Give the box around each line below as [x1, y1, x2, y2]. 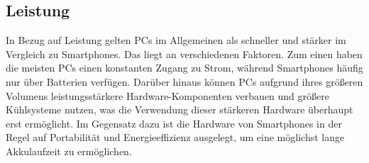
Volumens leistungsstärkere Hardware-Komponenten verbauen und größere [6, 88, 329, 103]
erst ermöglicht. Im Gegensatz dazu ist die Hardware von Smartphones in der [6, 116, 342, 130]
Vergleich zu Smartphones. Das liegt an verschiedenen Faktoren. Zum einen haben [6, 46, 363, 61]
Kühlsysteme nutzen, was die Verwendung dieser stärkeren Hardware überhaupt [6, 102, 353, 117]
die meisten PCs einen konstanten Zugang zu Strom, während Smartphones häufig [6, 60, 363, 75]
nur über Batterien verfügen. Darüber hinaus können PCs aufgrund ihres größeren [6, 74, 363, 89]
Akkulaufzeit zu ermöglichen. [6, 143, 132, 158]
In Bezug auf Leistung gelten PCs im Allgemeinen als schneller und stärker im [6, 33, 346, 47]
